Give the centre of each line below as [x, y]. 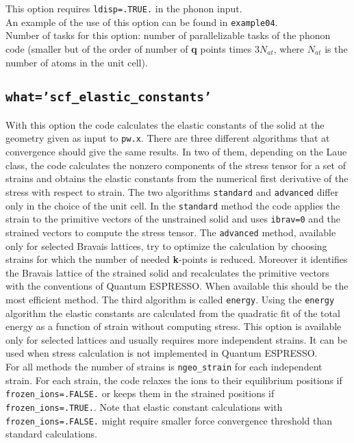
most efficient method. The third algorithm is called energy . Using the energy [170, 299]
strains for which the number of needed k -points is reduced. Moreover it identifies [177, 259]
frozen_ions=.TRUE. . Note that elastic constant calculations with [144, 406]
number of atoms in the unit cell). [77, 62]
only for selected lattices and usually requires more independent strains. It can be [177, 339]
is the [336, 48]
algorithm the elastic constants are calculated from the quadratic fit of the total [173, 313]
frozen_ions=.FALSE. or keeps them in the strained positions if [140, 393]
